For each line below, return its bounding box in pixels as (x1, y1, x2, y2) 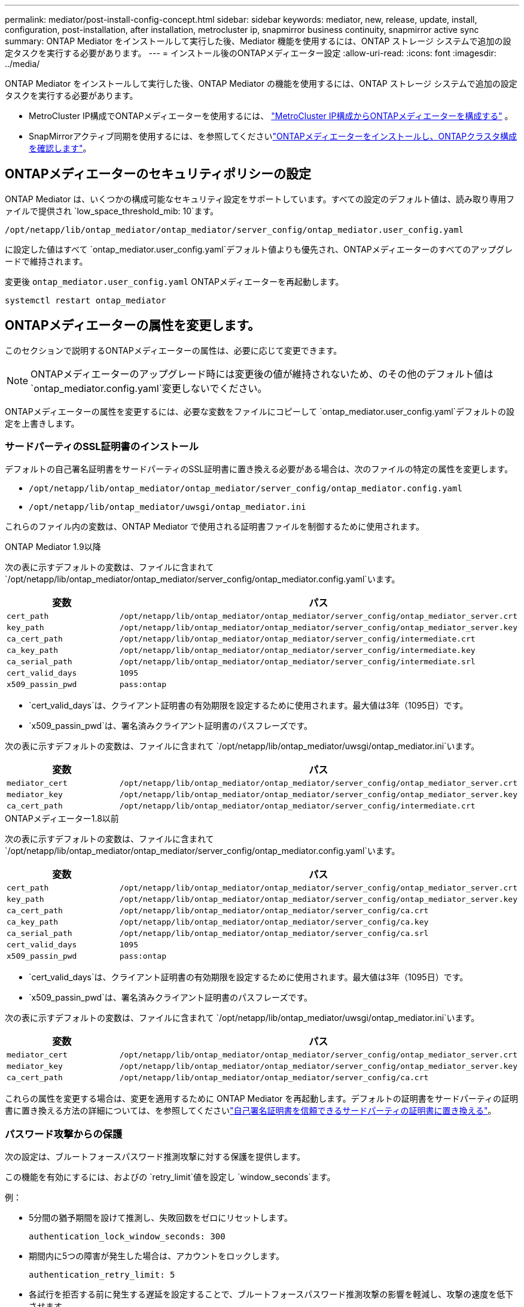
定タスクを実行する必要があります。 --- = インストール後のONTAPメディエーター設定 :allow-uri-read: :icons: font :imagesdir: (5, 48, 496, 58)
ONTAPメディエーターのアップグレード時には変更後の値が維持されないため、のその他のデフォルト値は (31, 367, 493, 380)
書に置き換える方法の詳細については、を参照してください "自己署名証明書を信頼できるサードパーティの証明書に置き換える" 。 (5, 1105, 496, 1116)
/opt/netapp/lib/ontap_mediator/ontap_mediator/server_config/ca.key (119, 917, 429, 927)
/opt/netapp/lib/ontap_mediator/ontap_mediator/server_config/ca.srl (119, 929, 429, 938)
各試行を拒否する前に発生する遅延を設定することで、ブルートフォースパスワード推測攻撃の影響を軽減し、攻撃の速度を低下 (29, 1289, 514, 1300)
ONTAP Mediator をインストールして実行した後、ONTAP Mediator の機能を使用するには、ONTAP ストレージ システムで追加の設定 (5, 78, 517, 89)
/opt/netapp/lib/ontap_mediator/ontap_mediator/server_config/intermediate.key (119, 646, 476, 655)
